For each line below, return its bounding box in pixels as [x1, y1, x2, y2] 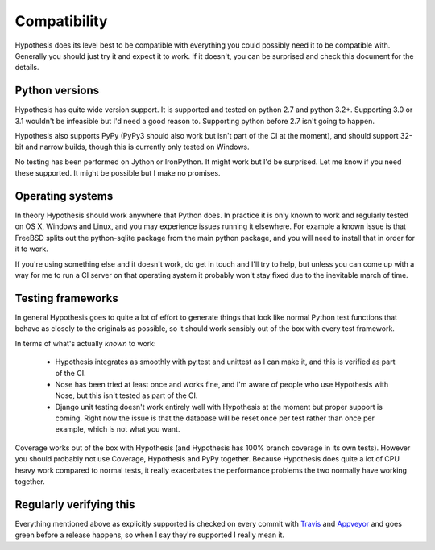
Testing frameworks [14, 291, 118, 305]
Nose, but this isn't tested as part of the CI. [55, 391, 198, 400]
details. [14, 63, 39, 72]
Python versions [14, 84, 100, 97]
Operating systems [14, 189, 114, 203]
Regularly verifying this [14, 498, 136, 511]
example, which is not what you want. [55, 424, 180, 434]
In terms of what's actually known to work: [14, 338, 156, 348]
